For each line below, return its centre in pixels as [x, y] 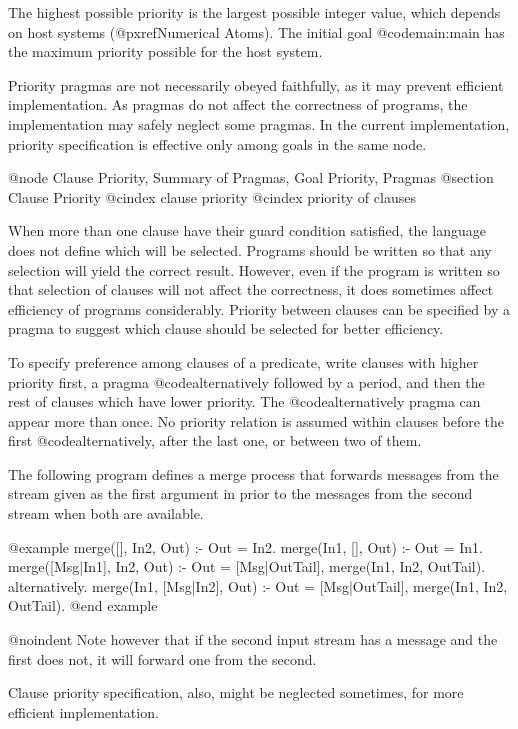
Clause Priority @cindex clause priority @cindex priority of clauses [212, 196]
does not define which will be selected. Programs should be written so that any [250, 249]
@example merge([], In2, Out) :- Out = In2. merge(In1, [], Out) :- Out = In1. [245, 546]
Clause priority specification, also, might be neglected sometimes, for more [236, 692]
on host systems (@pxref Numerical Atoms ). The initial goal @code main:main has [256, 31]
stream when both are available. [106, 513]
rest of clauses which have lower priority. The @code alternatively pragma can [244, 401]
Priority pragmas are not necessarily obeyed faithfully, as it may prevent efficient [256, 84]
